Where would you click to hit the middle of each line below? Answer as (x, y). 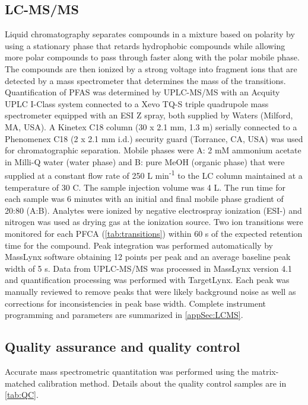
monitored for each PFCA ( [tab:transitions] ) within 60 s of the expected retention (154, 233)
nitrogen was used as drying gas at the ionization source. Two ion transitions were (154, 222)
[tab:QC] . (22, 395)
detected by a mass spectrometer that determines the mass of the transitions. (145, 80)
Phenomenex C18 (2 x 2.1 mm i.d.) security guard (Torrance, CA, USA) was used (154, 138)
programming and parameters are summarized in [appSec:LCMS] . (124, 315)
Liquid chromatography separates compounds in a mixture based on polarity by (150, 34)
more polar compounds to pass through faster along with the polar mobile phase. (152, 57)
